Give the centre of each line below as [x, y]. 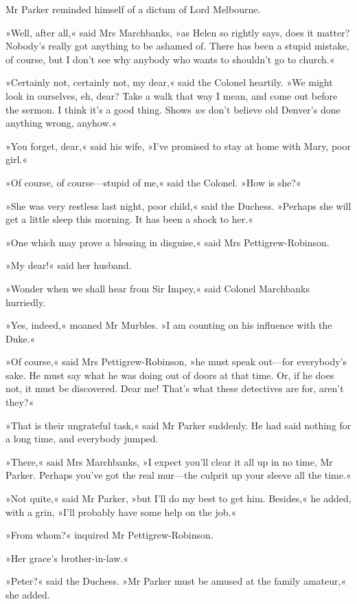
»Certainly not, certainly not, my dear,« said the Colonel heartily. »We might [169, 82]
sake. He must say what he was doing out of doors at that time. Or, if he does [170, 375]
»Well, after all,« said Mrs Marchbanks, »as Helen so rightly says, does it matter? [178, 32]
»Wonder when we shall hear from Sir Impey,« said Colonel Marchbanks [158, 288]
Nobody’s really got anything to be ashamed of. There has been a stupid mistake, [177, 46]
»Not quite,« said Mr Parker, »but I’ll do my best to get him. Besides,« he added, [178, 498]
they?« [20, 402]
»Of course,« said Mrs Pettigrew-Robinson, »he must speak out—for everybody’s [176, 362]
